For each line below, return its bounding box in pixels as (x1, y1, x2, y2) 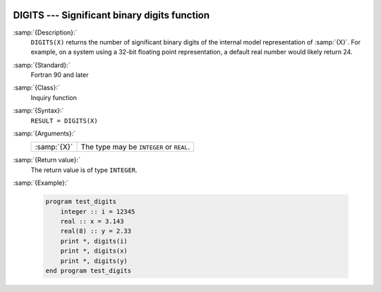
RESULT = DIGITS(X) (30, 116, 98, 125)
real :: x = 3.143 (60, 217, 124, 225)
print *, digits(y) (60, 257, 128, 264)
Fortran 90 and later (30, 71, 89, 79)
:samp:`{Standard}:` (13, 61, 71, 69)
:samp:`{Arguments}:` (13, 129, 76, 138)
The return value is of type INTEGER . (30, 166, 138, 174)
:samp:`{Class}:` (13, 83, 60, 92)
